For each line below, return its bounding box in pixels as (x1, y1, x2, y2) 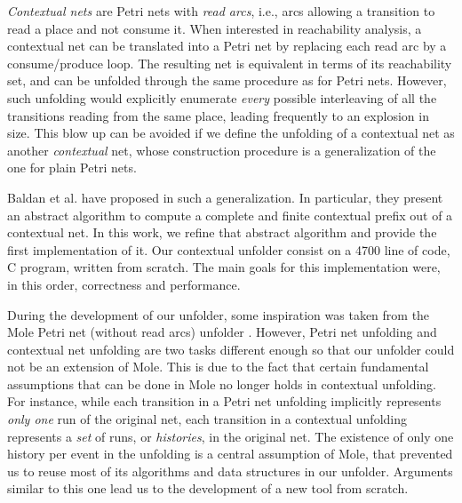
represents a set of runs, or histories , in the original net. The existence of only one (7, 427, 454, 445)
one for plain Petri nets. (7, 158, 137, 177)
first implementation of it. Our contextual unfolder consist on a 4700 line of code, (7, 240, 450, 259)
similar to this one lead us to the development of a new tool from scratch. (7, 479, 409, 498)
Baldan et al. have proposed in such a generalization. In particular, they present (7, 188, 443, 206)
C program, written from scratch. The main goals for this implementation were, (7, 258, 441, 276)
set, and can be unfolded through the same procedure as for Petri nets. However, (7, 71, 447, 90)
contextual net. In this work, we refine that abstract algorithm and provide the (7, 223, 437, 242)
